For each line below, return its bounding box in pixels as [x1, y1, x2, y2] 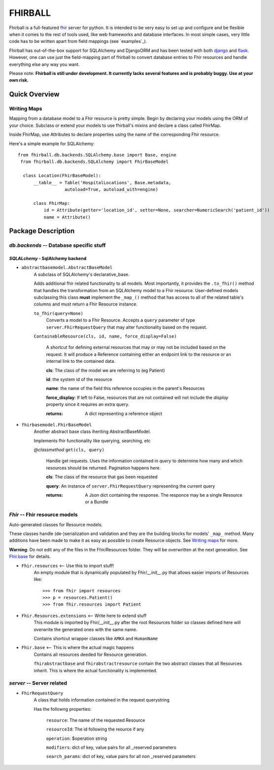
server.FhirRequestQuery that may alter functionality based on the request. [46, 324, 207, 330]
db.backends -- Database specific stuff [9, 242, 106, 249]
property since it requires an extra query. [46, 401, 130, 407]
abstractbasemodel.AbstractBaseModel [21, 265, 113, 270]
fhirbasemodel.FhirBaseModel [21, 422, 92, 427]
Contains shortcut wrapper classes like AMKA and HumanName [34, 636, 158, 642]
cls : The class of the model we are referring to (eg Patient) [46, 367, 165, 373]
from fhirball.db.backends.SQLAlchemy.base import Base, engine [18, 152, 177, 157]
